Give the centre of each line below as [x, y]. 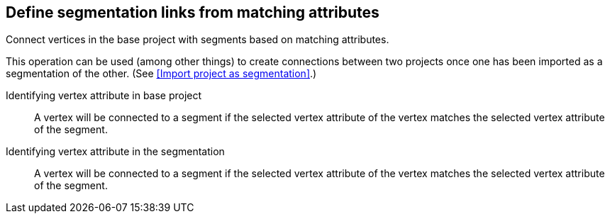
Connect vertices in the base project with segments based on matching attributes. [198, 40]
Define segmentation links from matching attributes [193, 12]
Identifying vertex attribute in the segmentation [115, 152]
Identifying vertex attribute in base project [104, 96]
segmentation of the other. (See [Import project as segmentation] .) [161, 74]
